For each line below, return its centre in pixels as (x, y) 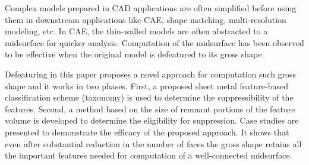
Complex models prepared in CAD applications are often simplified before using (151, 8)
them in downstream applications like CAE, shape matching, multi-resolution (146, 19)
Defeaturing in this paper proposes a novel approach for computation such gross (151, 74)
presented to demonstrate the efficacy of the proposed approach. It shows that (147, 132)
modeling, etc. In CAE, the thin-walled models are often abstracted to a (136, 31)
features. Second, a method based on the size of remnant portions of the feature (150, 109)
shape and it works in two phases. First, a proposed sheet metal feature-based (146, 85)
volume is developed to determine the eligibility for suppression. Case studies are (152, 120)
